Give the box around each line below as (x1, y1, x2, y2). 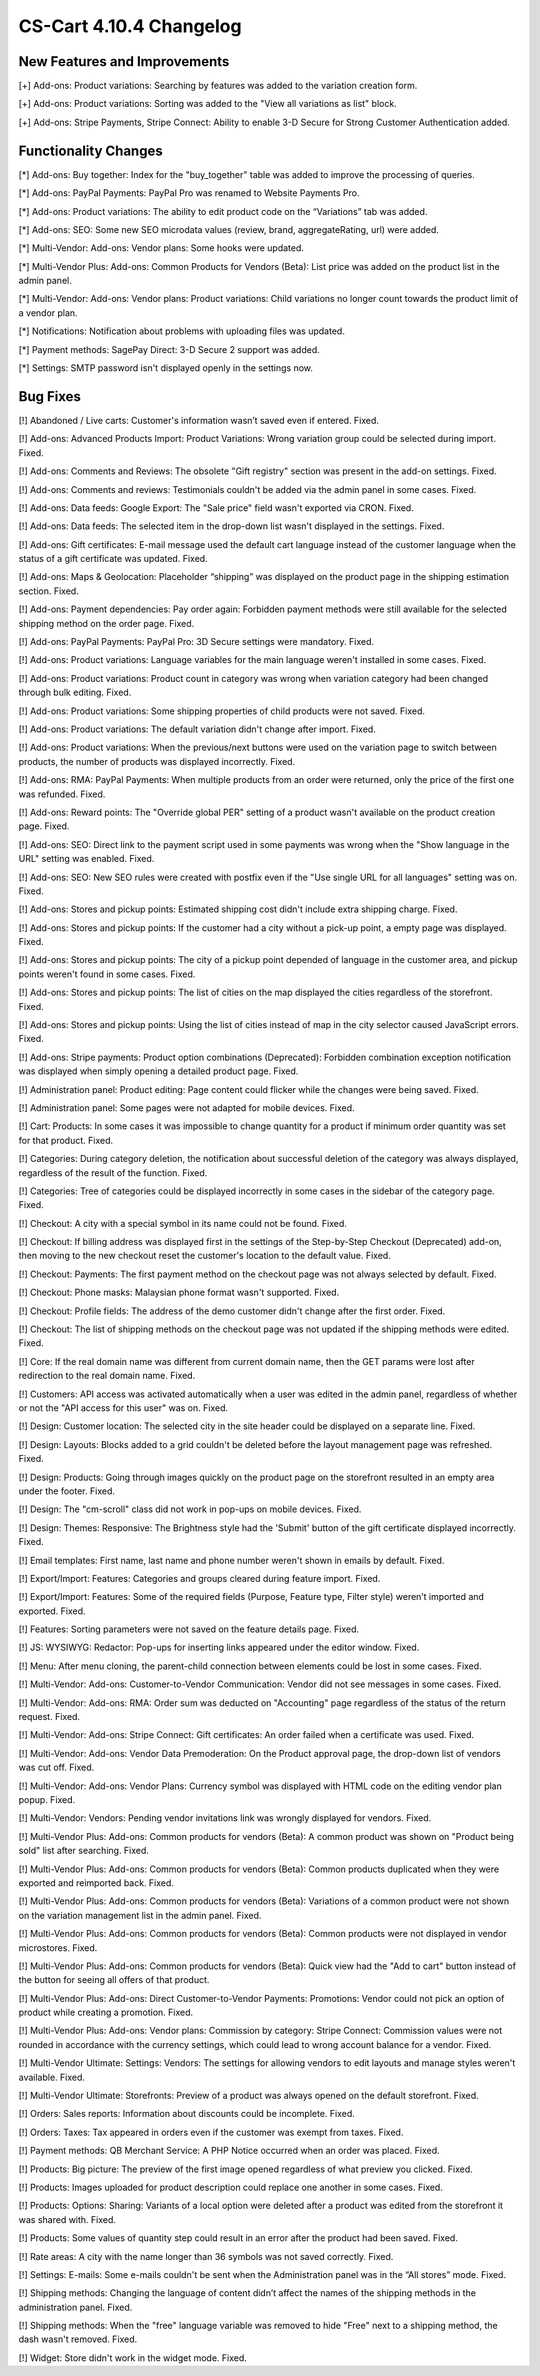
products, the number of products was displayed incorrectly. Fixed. (18, 755, 296, 767)
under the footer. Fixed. (18, 1485, 115, 1497)
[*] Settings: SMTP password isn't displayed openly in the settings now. (18, 362, 314, 374)
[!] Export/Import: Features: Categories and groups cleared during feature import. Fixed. (18, 1572, 381, 1584)
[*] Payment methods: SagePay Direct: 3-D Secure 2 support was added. (18, 343, 320, 355)
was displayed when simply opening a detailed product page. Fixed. (18, 1065, 299, 1077)
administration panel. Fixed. (18, 2301, 133, 2313)
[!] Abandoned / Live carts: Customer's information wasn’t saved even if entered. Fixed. (18, 414, 380, 426)
